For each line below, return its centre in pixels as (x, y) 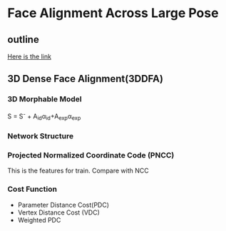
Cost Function (32, 189)
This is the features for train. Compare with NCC (78, 171)
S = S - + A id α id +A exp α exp (44, 116)
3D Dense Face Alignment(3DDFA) (86, 79)
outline (23, 40)
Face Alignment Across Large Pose (113, 13)
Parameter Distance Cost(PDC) (63, 205)
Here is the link (30, 56)
